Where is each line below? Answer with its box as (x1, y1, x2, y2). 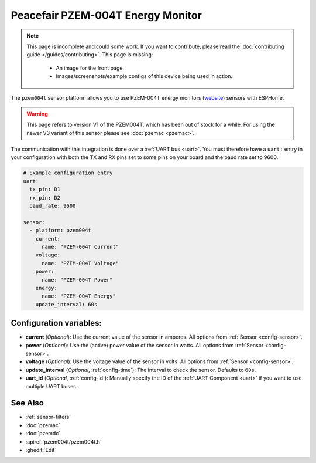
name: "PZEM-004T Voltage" (42, 260, 119, 266)
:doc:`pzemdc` (25, 430, 61, 437)
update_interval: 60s (35, 301, 98, 307)
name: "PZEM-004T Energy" (42, 293, 116, 299)
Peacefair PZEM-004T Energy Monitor (11, 9, 202, 22)
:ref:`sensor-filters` (25, 414, 71, 421)
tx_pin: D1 (29, 186, 61, 193)
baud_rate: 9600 (29, 202, 76, 209)
